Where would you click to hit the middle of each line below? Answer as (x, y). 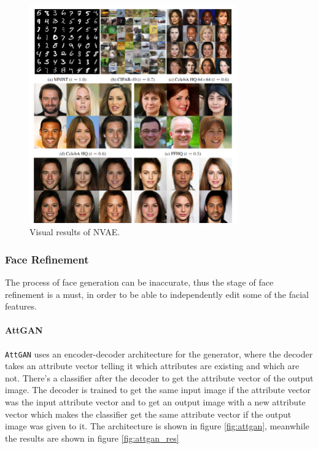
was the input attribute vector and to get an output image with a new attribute (155, 402)
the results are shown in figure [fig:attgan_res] (92, 438)
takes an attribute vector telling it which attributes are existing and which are (152, 366)
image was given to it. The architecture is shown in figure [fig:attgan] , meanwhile (157, 426)
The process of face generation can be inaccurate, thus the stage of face (139, 282)
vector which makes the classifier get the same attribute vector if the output (148, 414)
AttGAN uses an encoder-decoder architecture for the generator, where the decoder (159, 353)
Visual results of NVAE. (75, 232)
